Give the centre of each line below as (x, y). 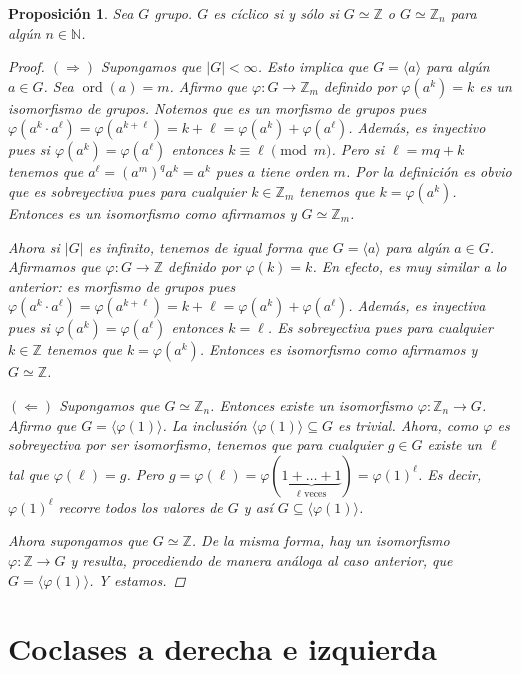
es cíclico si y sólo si (276, 13)
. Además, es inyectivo (417, 127)
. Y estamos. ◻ (137, 579)
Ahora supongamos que (78, 540)
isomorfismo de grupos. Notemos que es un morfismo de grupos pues (217, 107)
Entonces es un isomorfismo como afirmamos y (152, 212)
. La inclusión (204, 424)
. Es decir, (449, 473)
